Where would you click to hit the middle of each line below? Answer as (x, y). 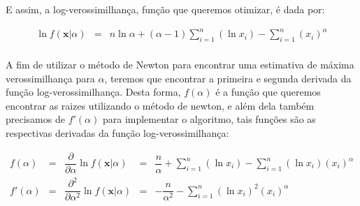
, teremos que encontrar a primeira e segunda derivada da (228, 78)
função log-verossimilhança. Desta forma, (93, 92)
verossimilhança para (50, 78)
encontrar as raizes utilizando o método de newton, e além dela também (160, 105)
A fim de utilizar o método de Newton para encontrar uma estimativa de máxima (180, 64)
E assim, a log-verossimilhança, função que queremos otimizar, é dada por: (165, 9)
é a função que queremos (268, 92)
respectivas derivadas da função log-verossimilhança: (117, 132)
